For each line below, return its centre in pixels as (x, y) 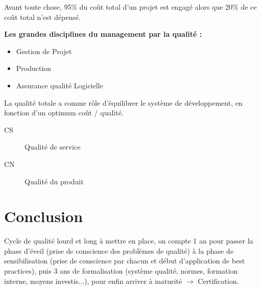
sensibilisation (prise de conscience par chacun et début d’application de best (125, 261)
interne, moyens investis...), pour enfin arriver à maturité (93, 281)
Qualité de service (53, 147)
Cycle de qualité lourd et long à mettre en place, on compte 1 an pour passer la (129, 241)
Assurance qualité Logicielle (60, 85)
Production (34, 68)
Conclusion (44, 216)
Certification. (218, 281)
